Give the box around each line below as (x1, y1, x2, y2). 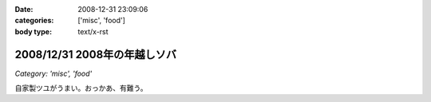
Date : (14, 5, 34, 14)
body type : (14, 26, 52, 36)
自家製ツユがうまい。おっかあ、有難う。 (14, 84, 148, 93)
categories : (14, 16, 54, 25)
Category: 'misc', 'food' (14, 69, 93, 78)
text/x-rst (77, 26, 109, 36)
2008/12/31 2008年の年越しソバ (14, 48, 177, 61)
